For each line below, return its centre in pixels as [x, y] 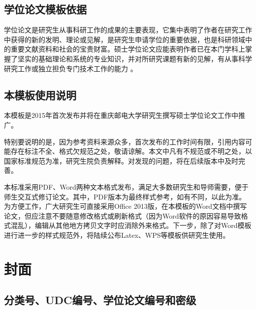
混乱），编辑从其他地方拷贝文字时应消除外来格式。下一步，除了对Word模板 [131, 225]
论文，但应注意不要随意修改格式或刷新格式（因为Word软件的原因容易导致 [123, 215]
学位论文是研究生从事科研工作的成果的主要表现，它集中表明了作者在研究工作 [128, 30]
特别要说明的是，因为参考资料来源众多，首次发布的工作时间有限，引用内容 [125, 141]
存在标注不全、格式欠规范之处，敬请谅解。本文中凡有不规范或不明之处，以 [131, 151]
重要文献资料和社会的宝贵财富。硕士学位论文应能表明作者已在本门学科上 [128, 49]
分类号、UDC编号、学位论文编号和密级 [100, 300]
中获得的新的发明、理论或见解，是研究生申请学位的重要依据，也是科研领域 [125, 39]
